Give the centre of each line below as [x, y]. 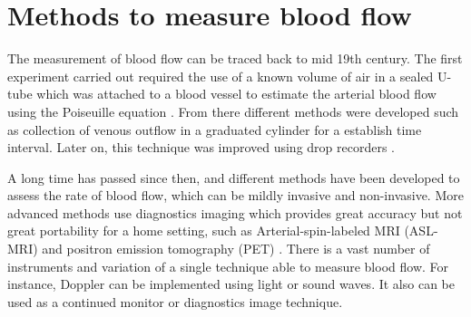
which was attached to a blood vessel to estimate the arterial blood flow [236, 94]
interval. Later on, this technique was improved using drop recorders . [201, 147]
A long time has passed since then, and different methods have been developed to [234, 177]
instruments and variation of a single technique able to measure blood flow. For [228, 266]
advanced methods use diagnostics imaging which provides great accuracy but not [235, 212]
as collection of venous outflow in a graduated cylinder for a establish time [215, 129]
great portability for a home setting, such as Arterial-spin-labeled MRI [204, 231]
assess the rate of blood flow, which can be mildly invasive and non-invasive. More [235, 195]
